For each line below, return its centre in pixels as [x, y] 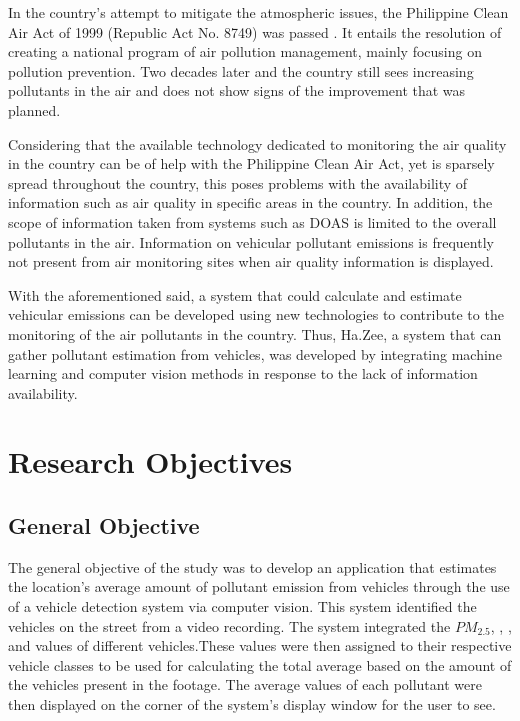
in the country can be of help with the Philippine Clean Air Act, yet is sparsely [251, 163]
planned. [34, 109]
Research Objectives [150, 461]
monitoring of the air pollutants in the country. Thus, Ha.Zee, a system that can [255, 333]
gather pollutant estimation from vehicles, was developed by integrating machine [255, 353]
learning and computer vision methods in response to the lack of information [243, 373]
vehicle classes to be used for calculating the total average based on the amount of [260, 664]
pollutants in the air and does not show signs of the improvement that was [237, 90]
